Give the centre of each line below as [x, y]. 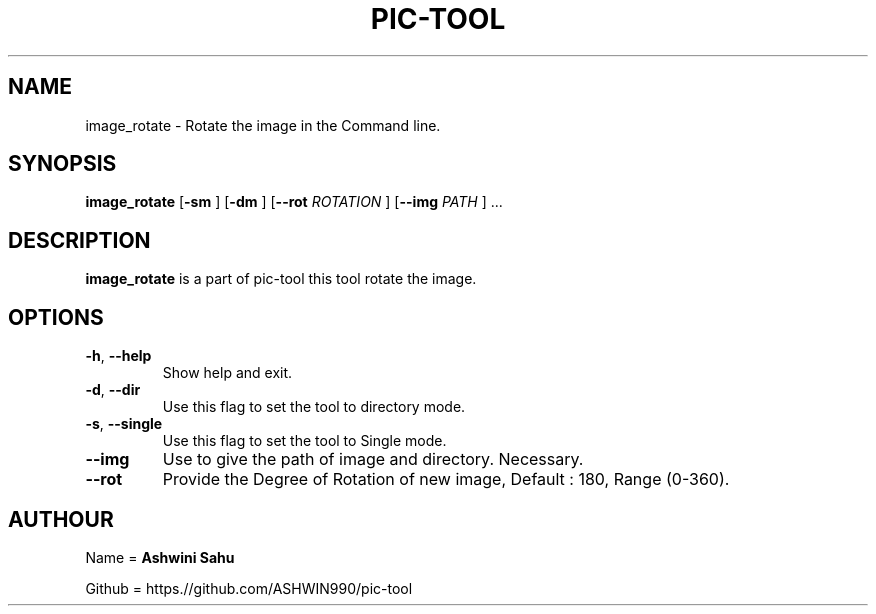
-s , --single [124, 424]
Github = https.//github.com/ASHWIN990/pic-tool [249, 588]
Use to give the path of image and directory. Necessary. [373, 459]
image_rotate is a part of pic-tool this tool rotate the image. [281, 279]
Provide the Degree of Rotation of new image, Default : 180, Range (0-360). [446, 479]
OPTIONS [56, 317]
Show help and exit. [227, 373]
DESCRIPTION [79, 240]
